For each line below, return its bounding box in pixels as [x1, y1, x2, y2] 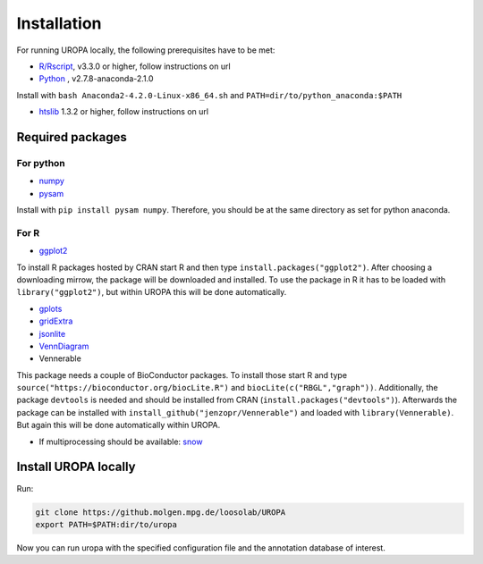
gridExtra [38, 316, 73, 326]
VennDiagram [38, 341, 89, 351]
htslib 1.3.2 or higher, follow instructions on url [38, 106, 209, 117]
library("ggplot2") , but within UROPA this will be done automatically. [16, 287, 287, 298]
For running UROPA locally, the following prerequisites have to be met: [16, 45, 275, 55]
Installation [16, 13, 102, 33]
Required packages [16, 130, 127, 145]
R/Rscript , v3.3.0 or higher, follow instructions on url [38, 61, 232, 72]
